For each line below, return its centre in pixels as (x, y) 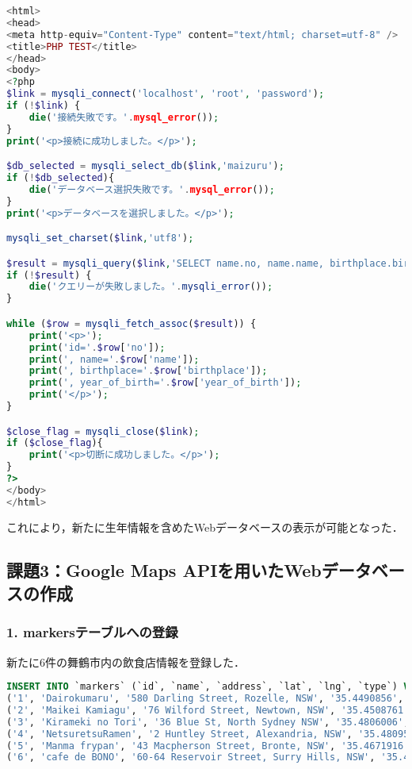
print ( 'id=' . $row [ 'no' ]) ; (97, 347)
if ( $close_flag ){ (55, 443)
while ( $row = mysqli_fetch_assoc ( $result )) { (132, 323)
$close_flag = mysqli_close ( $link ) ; (103, 431)
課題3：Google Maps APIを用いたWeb (164, 569)
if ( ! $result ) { (49, 275)
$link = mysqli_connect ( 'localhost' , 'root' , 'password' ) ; (166, 94)
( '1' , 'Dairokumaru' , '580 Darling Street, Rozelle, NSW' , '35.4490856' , (205, 699)
